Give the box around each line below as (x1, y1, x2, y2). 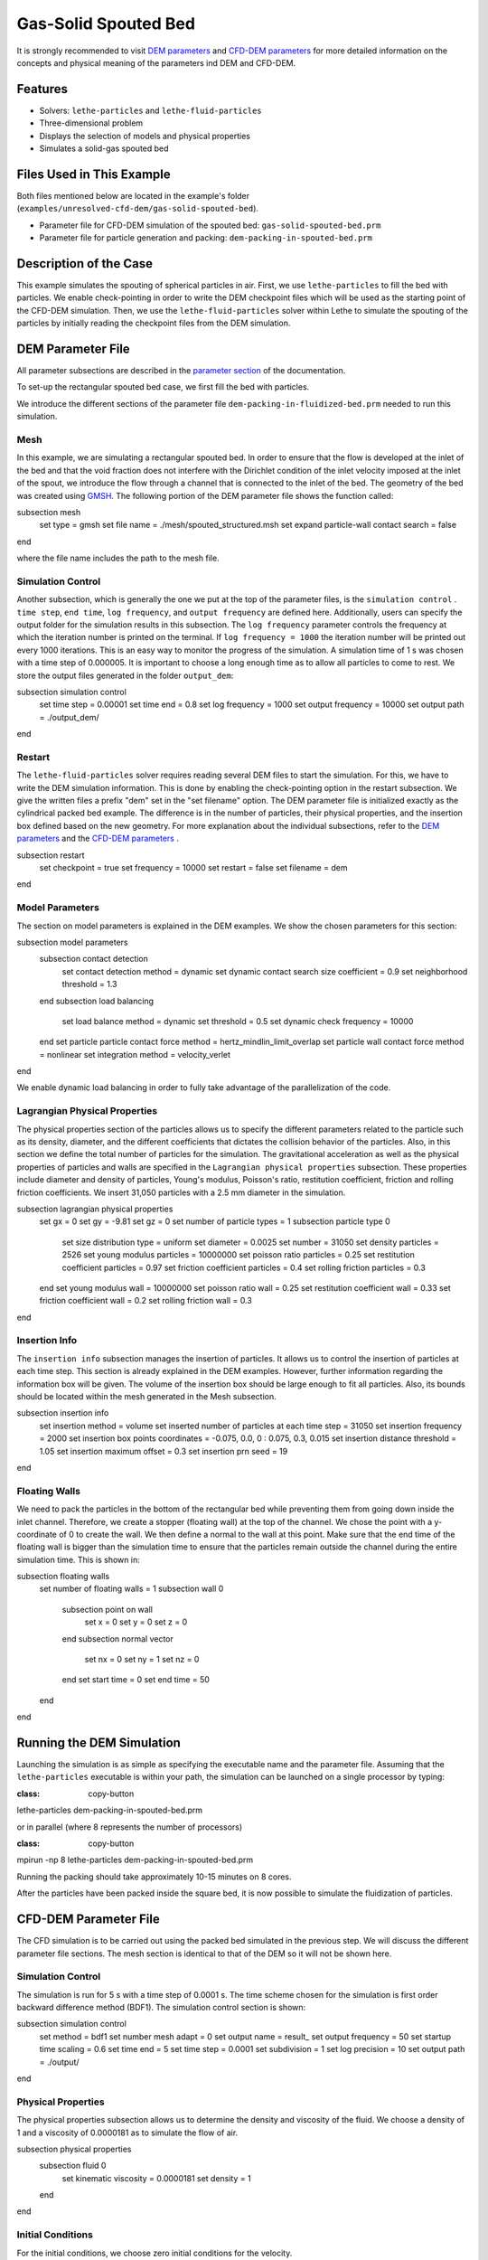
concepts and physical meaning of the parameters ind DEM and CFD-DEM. (16, 57, 296, 68)
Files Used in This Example (16, 166, 171, 182)
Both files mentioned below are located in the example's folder (16, 190, 250, 201)
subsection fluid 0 (39, 2161, 107, 2171)
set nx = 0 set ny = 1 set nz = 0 (84, 1654, 200, 1665)
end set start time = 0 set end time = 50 (61, 1674, 210, 1685)
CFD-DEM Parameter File (16, 1912, 160, 1927)
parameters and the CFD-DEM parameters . (16, 833, 180, 844)
